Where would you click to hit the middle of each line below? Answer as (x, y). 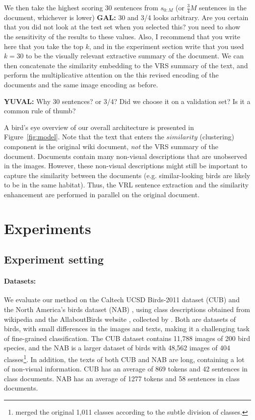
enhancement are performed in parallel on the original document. (102, 194)
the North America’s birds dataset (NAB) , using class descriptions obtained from (127, 309)
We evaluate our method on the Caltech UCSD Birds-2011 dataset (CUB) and (122, 300)
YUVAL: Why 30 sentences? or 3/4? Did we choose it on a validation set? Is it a (127, 101)
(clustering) (217, 137)
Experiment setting (54, 259)
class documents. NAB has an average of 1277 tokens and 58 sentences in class (122, 378)
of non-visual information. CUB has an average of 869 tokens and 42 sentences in (126, 369)
